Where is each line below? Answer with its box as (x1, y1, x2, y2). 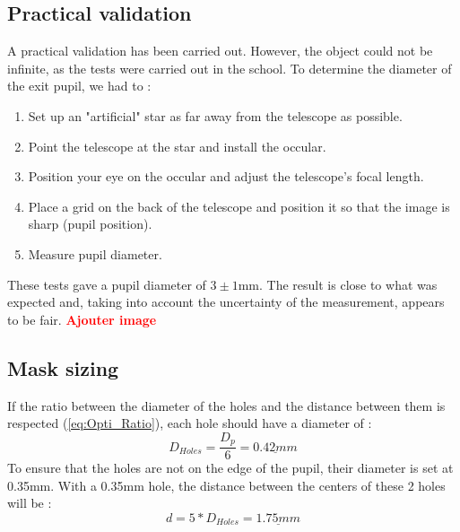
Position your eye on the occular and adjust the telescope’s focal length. (28, 167, 424, 186)
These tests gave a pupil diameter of (7, 275, 206, 293)
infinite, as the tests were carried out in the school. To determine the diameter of (7, 58, 452, 77)
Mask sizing (7, 353, 119, 381)
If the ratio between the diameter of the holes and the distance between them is (7, 396, 446, 414)
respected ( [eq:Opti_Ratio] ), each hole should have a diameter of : (7, 414, 372, 432)
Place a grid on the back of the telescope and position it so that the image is (28, 196, 450, 215)
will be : (7, 493, 52, 512)
